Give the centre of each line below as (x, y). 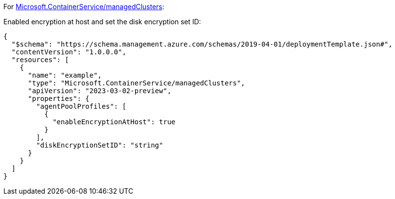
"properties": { (59, 99)
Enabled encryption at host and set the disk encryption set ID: (102, 22)
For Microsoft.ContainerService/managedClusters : (84, 7)
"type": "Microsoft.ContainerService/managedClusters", (137, 83)
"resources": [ (40, 60)
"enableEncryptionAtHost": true (114, 122)
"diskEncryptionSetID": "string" (100, 145)
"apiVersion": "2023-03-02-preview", (100, 91)
